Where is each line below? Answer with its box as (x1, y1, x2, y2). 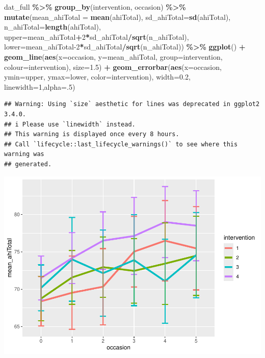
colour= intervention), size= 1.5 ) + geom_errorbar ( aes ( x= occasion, (4, 61, 222, 72)
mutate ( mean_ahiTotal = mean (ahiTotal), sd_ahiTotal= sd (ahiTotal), (4, 11, 231, 22)
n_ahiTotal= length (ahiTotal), (4, 21, 101, 32)
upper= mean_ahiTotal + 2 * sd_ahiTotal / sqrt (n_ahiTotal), (4, 31, 189, 42)
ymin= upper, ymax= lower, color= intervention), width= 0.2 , (4, 71, 191, 82)
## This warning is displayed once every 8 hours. (4, 131, 179, 138)
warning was (4, 150, 44, 158)
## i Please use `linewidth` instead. (4, 120, 136, 128)
